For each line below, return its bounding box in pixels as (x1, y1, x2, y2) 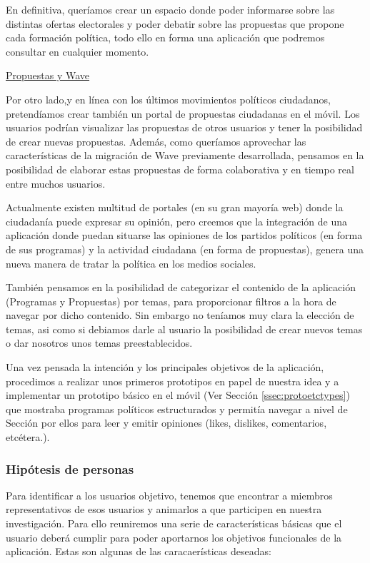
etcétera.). (6, 430, 50, 445)
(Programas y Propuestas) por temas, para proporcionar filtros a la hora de (6, 293, 336, 308)
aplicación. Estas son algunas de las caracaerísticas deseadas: (6, 544, 271, 559)
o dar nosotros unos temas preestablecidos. (6, 335, 193, 350)
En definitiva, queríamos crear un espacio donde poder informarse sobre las (6, 2, 335, 16)
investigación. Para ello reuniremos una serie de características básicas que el (6, 516, 342, 531)
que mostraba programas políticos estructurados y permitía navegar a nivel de (6, 401, 348, 416)
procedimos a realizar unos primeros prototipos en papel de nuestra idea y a (6, 373, 339, 388)
